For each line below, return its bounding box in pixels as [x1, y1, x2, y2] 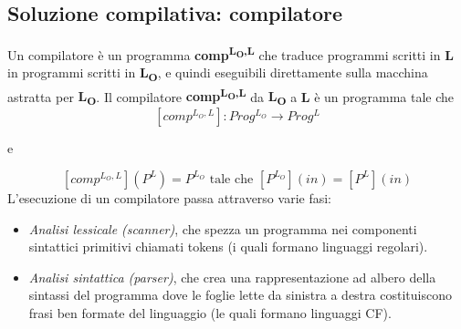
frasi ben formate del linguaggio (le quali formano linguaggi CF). [28, 303, 392, 322]
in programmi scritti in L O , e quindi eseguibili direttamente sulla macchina [7, 63, 428, 85]
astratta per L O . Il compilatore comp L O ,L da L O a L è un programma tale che [7, 84, 455, 108]
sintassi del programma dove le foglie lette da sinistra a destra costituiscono [28, 285, 452, 304]
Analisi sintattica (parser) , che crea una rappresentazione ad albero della [28, 267, 436, 286]
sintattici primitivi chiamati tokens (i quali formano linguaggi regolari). [28, 237, 428, 256]
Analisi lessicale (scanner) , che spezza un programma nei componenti [28, 219, 417, 238]
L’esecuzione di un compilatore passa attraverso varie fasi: [7, 188, 331, 207]
